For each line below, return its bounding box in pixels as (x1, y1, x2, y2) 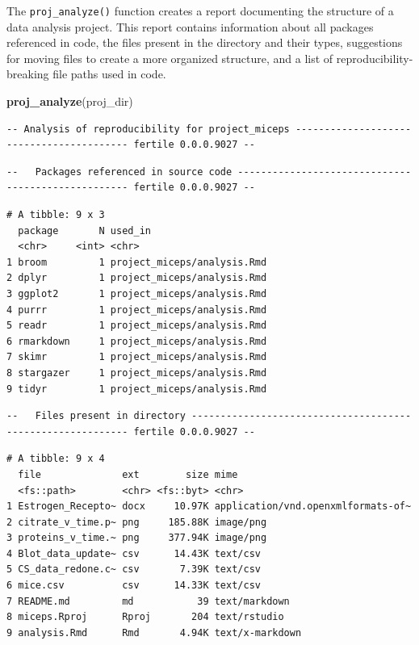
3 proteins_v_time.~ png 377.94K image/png (6, 532, 267, 544)
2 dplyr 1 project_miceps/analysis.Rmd (6, 272, 267, 284)
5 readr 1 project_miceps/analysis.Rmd (6, 320, 267, 332)
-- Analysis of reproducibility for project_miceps (6, 123, 290, 135)
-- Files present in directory (6, 410, 186, 422)
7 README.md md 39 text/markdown (6, 595, 290, 607)
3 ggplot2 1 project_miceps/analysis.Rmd (6, 287, 267, 299)
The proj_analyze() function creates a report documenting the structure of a (6, 2, 394, 19)
